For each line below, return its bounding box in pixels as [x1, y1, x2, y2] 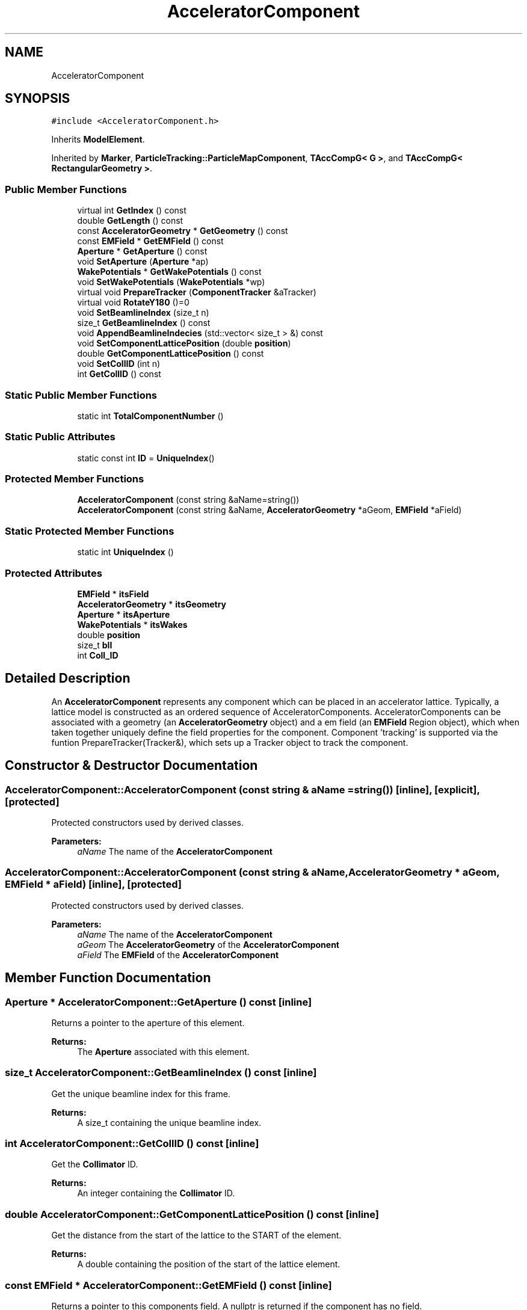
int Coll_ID [77, 650, 119, 660]
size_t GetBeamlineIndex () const [77, 318, 211, 328]
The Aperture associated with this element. [77, 1046, 250, 1057]
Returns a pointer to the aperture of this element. [51, 1017, 245, 1028]
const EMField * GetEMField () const [77, 236, 224, 247]
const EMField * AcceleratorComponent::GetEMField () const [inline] [5, 1279, 332, 1291]
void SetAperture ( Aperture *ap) [77, 256, 209, 267]
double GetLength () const [77, 215, 183, 226]
